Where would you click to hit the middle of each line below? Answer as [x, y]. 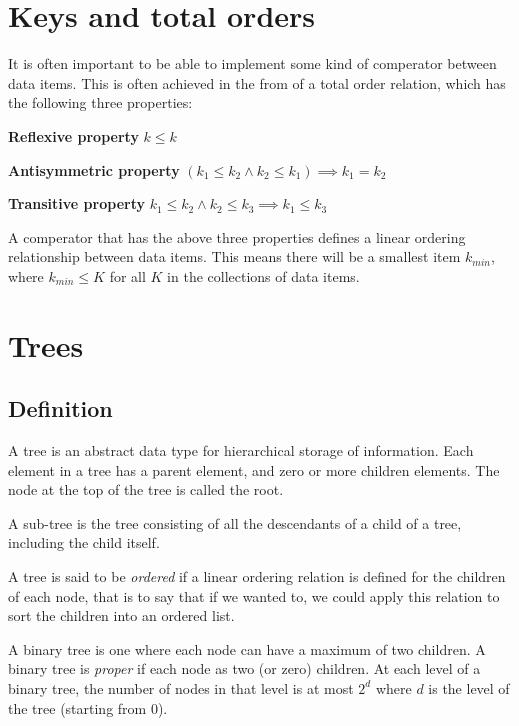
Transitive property [76, 203]
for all [127, 275]
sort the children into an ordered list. [121, 615]
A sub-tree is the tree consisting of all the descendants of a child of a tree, [235, 522]
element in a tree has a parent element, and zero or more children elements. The [254, 469]
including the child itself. [84, 542]
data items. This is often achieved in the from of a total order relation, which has [257, 82]
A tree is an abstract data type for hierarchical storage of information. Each [241, 450]
